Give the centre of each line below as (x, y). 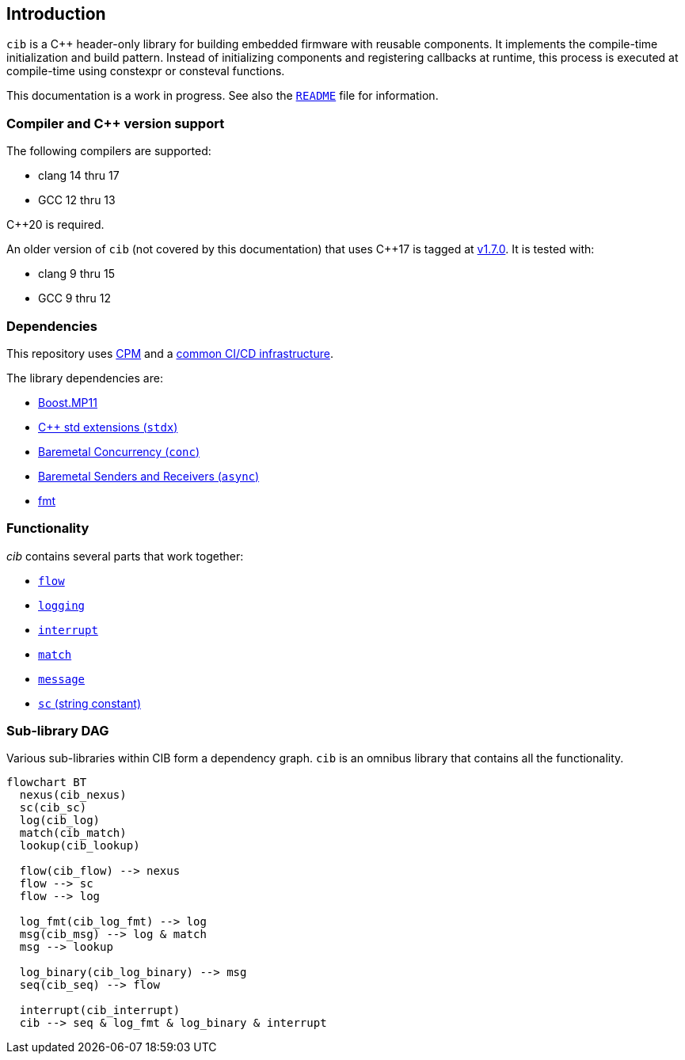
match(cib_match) (73, 833)
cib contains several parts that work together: (125, 556)
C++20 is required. (55, 225)
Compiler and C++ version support (116, 123)
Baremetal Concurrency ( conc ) (119, 451)
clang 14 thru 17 (79, 176)
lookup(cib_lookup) (80, 846)
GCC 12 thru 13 (77, 200)
